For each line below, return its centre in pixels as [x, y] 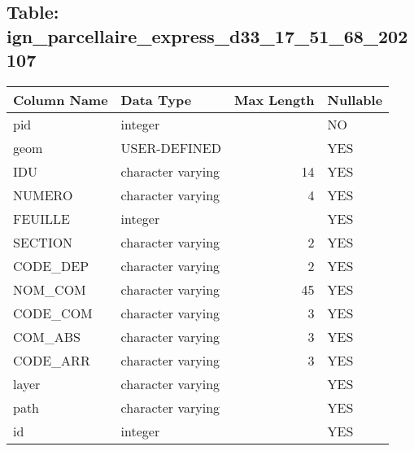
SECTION [43, 242]
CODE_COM [53, 313]
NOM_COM [50, 289]
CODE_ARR [52, 360]
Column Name [61, 99]
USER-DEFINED [171, 147]
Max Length [274, 99]
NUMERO [43, 195]
